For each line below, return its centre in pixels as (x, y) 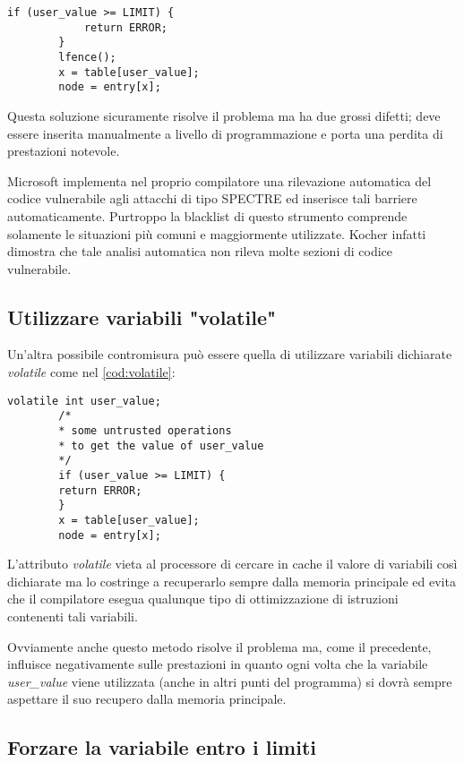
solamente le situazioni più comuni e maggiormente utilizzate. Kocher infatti (217, 233)
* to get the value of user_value (161, 445)
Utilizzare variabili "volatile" (142, 317)
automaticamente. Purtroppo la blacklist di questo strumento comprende (207, 215)
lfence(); (87, 57)
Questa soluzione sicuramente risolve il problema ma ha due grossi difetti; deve (224, 115)
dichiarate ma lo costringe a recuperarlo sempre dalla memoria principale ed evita (232, 581)
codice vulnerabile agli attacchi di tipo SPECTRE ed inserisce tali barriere (212, 198)
